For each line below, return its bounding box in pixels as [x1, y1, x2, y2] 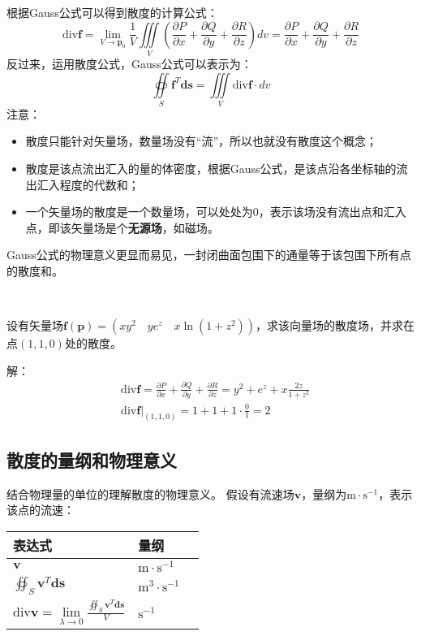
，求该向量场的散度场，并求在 [256, 317, 415, 334]
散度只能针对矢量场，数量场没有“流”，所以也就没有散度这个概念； [25, 132, 378, 149]
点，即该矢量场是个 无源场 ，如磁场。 [25, 218, 219, 236]
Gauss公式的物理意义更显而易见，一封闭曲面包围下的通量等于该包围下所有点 [6, 246, 411, 263]
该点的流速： [6, 501, 75, 518]
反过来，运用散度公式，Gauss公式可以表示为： [6, 54, 252, 71]
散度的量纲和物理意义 [6, 447, 177, 472]
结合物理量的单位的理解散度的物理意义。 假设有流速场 [6, 485, 294, 502]
